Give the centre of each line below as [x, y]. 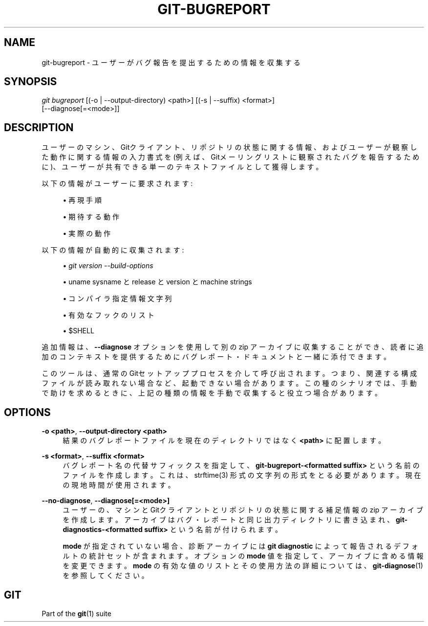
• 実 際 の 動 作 [86, 233]
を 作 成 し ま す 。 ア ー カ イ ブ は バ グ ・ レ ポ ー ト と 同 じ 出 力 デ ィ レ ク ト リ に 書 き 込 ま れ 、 [228, 520]
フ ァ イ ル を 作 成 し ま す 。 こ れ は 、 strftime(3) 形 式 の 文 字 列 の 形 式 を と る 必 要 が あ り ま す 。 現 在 [242, 475]
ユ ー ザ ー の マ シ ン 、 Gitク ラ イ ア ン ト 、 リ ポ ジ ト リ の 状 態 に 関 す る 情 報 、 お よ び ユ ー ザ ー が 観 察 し [229, 147]
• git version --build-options [108, 266]
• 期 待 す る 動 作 [91, 217]
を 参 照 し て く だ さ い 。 [106, 576]
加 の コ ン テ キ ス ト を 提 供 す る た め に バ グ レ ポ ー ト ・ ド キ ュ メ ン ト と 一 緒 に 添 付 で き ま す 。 [216, 357]
